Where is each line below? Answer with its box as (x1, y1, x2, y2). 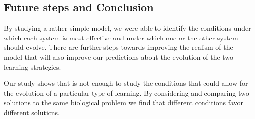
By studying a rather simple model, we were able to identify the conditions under (4, 23, 251, 33)
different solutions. (4, 107, 60, 117)
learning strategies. (4, 61, 61, 72)
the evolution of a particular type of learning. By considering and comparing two (4, 87, 249, 98)
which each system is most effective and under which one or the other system (4, 32, 238, 42)
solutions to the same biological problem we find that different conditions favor (4, 97, 244, 108)
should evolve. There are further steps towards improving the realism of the (4, 42, 233, 52)
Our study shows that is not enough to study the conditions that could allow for (4, 78, 248, 88)
